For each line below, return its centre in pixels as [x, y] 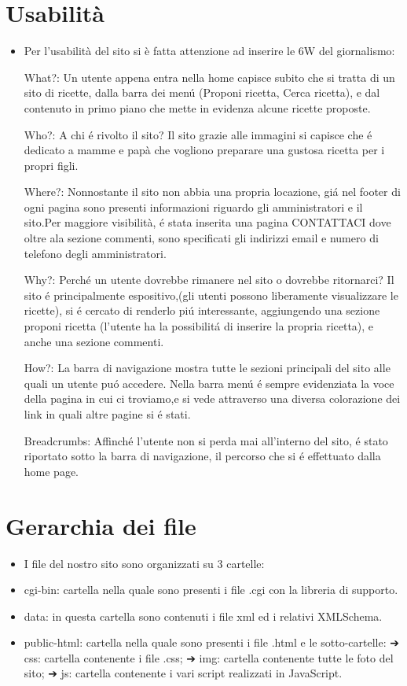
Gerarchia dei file [101, 525]
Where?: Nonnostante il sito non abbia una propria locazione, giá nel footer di [212, 192]
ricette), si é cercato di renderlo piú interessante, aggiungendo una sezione [202, 310]
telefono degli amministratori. [95, 253]
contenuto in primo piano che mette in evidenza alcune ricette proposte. [197, 107]
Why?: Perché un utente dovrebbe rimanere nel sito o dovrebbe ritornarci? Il [209, 280]
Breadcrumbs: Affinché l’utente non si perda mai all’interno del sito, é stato [206, 440]
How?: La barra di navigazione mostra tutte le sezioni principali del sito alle [207, 368]
